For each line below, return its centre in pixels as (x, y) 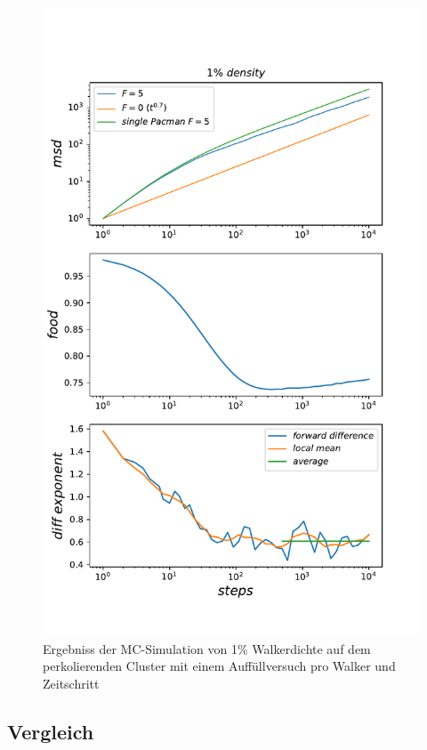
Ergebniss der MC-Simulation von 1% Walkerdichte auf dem (207, 648)
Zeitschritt (71, 683)
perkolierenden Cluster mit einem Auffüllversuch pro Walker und (219, 666)
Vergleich (51, 731)
